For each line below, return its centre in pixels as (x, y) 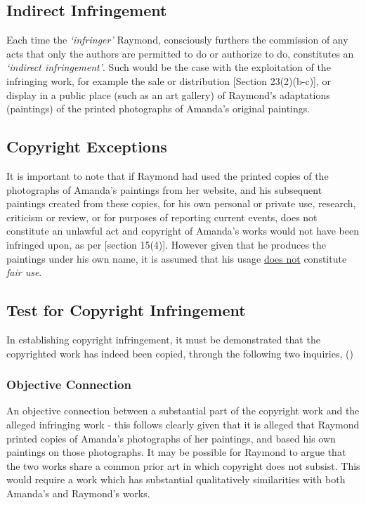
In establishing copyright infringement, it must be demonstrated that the (163, 339)
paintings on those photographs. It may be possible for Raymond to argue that (176, 452)
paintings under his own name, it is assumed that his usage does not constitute (177, 258)
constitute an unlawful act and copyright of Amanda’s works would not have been (183, 231)
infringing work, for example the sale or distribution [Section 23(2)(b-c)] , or (169, 80)
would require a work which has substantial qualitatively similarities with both (176, 479)
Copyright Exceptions (87, 146)
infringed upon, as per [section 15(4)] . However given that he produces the (166, 244)
